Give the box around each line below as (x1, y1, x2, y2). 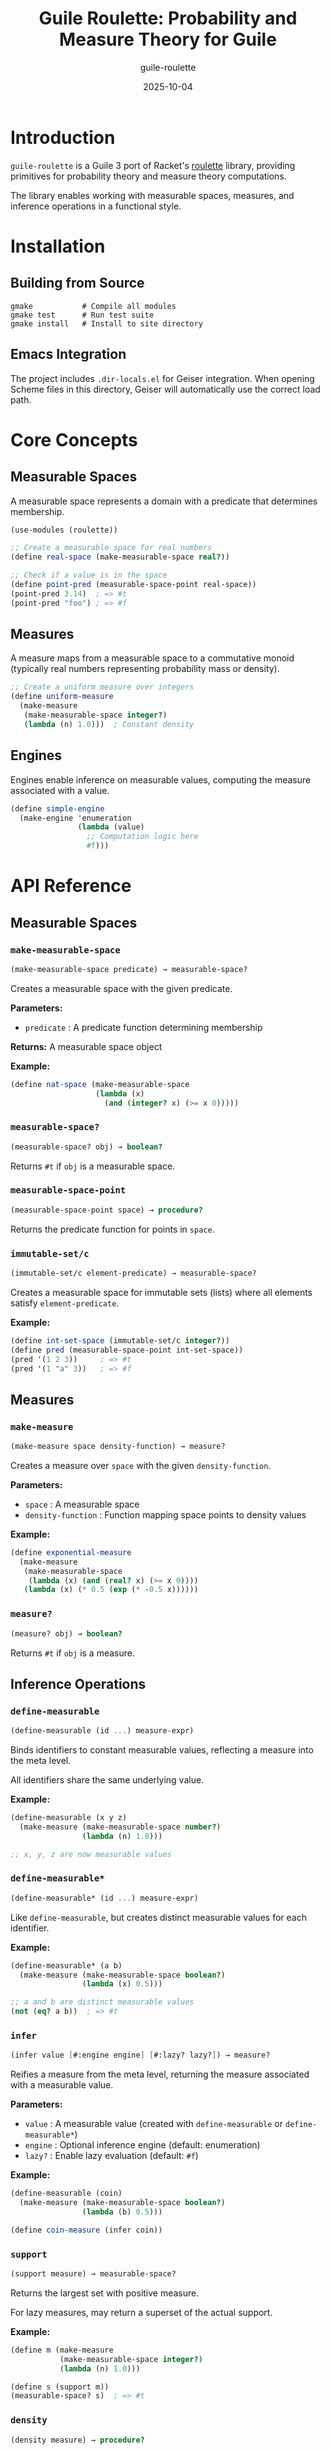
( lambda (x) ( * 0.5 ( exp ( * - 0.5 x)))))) (23, 1585, 199, 1595)
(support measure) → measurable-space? (10, 2269, 177, 2279)
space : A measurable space (24, 1498, 140, 1510)
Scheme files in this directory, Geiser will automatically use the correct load (10, 383, 321, 395)
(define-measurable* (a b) (10, 1960, 123, 1971)
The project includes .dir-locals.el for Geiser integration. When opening (10, 372, 315, 384)
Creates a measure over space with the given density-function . (10, 1459, 272, 1471)
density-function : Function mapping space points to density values (24, 1508, 307, 1521)
